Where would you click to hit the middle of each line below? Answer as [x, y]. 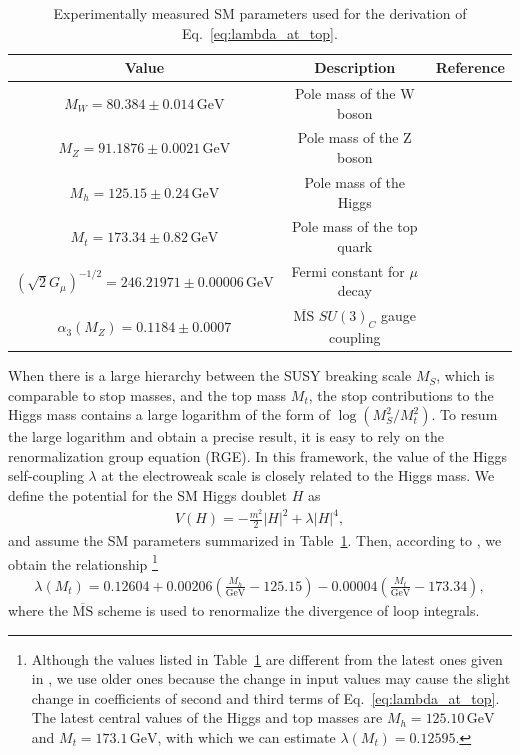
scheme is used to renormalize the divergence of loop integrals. [288, 609]
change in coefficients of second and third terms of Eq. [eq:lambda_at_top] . [265, 697]
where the [38, 609]
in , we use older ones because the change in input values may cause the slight [271, 678]
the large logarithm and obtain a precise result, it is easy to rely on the [226, 436]
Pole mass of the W [354, 93]
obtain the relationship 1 [83, 562]
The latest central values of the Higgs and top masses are [207, 717]
